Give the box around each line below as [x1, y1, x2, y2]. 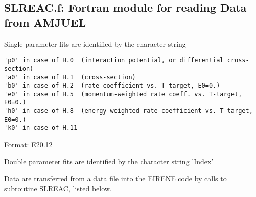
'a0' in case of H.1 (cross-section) [4, 73, 136, 81]
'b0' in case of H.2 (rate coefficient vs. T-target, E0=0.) [4, 82, 220, 90]
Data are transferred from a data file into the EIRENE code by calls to [4, 173, 227, 184]
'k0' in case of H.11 [4, 124, 78, 132]
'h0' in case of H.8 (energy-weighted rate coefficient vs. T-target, [4, 107, 253, 115]
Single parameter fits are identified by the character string [4, 38, 186, 49]
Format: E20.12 [4, 139, 53, 150]
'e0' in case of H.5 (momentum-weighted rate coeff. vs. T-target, [4, 90, 242, 98]
